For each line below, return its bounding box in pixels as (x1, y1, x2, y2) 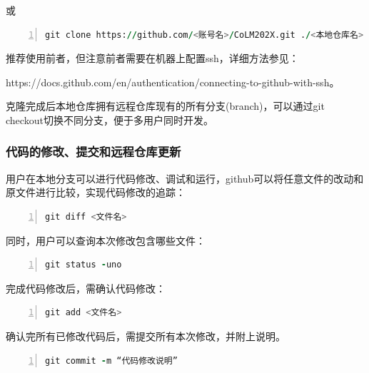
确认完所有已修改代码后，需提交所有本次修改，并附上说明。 (6, 328, 285, 343)
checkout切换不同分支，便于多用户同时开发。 (6, 112, 213, 127)
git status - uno (45, 260, 122, 270)
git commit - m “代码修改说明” (45, 355, 178, 366)
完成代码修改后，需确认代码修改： (6, 280, 166, 295)
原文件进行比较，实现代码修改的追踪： (6, 185, 186, 200)
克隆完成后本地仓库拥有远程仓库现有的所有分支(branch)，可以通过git (6, 98, 325, 113)
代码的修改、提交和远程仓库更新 (6, 143, 181, 160)
